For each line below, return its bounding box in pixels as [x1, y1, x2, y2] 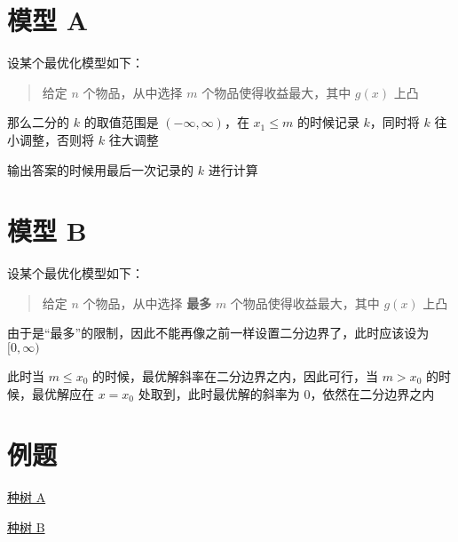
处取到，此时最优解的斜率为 [138, 384, 300, 403]
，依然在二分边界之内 [310, 384, 435, 403]
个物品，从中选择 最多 [83, 293, 212, 312]
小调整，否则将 [7, 130, 94, 148]
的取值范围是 [83, 113, 159, 132]
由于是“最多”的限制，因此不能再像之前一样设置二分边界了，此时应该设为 [7, 323, 430, 342]
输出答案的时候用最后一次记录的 [7, 160, 193, 179]
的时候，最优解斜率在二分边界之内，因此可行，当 [91, 367, 378, 385]
